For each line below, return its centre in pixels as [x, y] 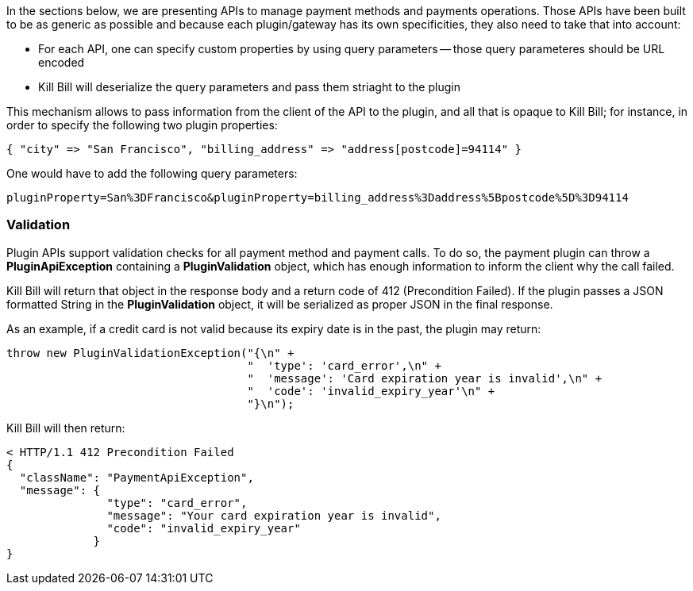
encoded [62, 62]
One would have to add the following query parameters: [152, 173]
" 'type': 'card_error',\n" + [344, 365]
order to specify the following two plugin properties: [142, 125]
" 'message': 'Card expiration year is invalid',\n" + [425, 378]
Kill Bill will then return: [66, 428]
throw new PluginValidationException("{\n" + [150, 353]
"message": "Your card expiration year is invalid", [274, 515]
